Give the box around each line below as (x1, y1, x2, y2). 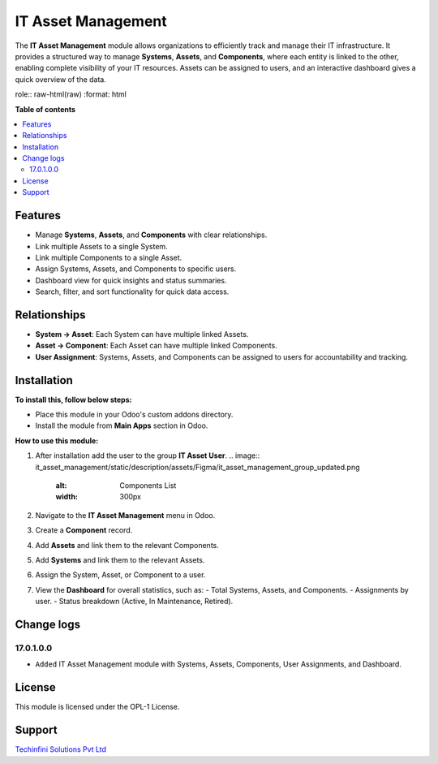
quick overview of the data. (15, 74, 107, 84)
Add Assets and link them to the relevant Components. (35, 540, 219, 550)
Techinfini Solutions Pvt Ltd (15, 745, 107, 754)
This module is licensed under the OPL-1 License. (15, 702, 180, 712)
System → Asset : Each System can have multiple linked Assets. (35, 330, 249, 339)
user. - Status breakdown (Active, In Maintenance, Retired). (35, 597, 234, 606)
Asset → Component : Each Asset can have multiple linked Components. (35, 341, 277, 351)
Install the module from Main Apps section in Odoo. (35, 421, 208, 430)
